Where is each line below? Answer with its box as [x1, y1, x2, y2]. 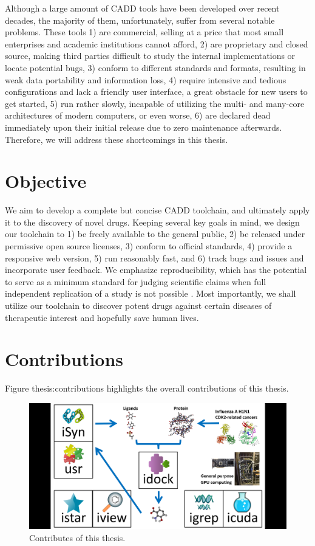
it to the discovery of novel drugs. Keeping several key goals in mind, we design [5, 215, 300, 228]
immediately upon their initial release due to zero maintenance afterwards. [5, 120, 282, 133]
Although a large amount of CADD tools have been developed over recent [5, 2, 280, 14]
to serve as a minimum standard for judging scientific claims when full [5, 275, 266, 288]
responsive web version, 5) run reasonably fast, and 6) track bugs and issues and [5, 251, 304, 264]
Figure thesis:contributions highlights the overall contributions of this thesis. [5, 382, 289, 395]
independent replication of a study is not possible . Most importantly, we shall [5, 287, 296, 300]
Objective [5, 168, 87, 193]
